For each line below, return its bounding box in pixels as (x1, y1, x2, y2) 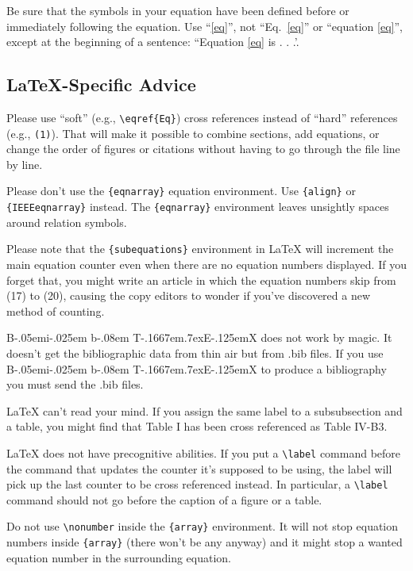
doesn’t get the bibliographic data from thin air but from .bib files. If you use (6, 345, 384, 362)
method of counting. (6, 302, 105, 319)
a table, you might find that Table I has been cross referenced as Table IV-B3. (6, 418, 388, 435)
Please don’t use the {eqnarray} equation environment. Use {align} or (6, 182, 356, 199)
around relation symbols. (6, 213, 127, 230)
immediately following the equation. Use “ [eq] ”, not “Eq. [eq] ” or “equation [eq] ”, (6, 17, 403, 34)
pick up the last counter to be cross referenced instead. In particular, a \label (6, 476, 388, 492)
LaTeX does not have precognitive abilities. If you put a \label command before (6, 444, 401, 461)
